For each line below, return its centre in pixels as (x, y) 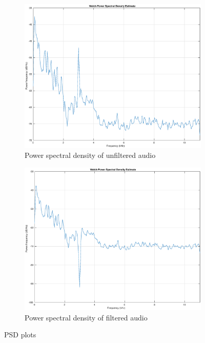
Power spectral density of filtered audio (86, 317)
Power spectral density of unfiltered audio (90, 155)
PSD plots (20, 335)
